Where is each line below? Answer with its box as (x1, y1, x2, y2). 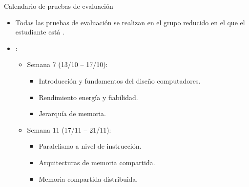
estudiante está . (15, 27, 64, 37)
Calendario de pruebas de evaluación (4, 1, 113, 11)
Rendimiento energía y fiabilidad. (39, 92, 138, 102)
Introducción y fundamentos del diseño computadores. (39, 75, 201, 85)
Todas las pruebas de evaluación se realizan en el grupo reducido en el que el (15, 17, 245, 27)
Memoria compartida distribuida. (39, 173, 138, 184)
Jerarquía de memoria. (39, 108, 106, 119)
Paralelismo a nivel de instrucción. (39, 141, 142, 151)
